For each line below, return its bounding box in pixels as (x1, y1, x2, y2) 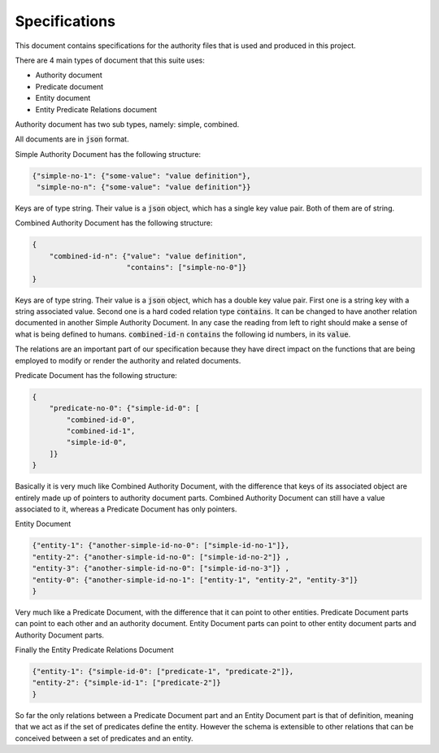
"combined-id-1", (66, 427, 136, 436)
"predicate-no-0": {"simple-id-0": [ (49, 403, 200, 413)
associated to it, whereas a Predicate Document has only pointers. (15, 504, 237, 514)
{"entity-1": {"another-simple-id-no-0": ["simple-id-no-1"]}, (32, 541, 290, 551)
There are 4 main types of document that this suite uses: (15, 55, 205, 65)
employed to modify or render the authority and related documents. (15, 355, 241, 365)
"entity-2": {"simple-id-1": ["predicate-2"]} (32, 678, 221, 687)
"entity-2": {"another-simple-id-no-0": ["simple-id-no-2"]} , (32, 552, 290, 561)
